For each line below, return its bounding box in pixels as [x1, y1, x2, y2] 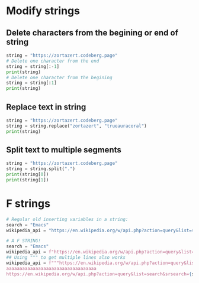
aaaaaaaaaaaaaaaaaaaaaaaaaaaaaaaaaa [6, 265, 97, 271]
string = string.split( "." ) [6, 166, 76, 172]
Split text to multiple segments [6, 145, 121, 155]
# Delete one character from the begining [6, 74, 113, 80]
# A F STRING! [6, 238, 41, 244]
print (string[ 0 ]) [6, 171, 49, 178]
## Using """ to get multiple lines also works [6, 255, 126, 261]
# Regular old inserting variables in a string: [6, 216, 129, 222]
